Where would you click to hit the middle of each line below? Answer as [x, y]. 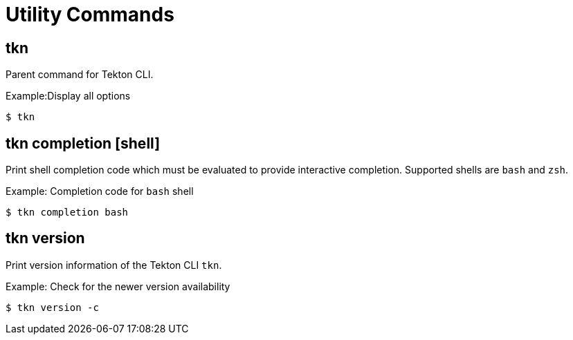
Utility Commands [90, 15]
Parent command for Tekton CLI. [80, 75]
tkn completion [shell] [83, 143]
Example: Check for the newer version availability [118, 286]
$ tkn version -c [52, 307]
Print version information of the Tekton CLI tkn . [114, 265]
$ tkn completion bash [67, 212]
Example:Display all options [68, 96]
